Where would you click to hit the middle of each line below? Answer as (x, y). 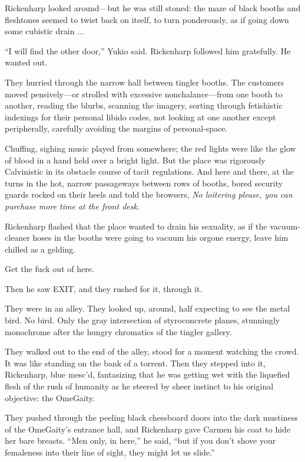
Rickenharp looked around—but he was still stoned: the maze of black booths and (153, 8)
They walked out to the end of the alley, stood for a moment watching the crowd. (152, 351)
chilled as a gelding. (40, 249)
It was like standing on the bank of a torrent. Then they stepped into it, (135, 363)
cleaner (17, 237)
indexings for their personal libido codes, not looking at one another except (140, 117)
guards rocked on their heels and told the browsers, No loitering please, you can (149, 194)
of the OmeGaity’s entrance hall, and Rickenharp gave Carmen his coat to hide (148, 429)
